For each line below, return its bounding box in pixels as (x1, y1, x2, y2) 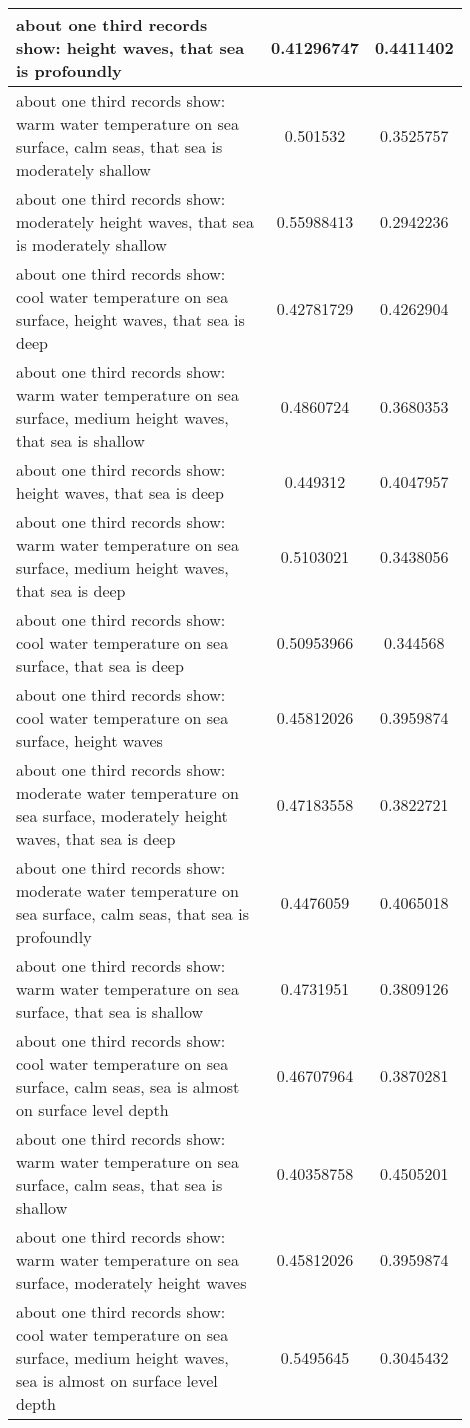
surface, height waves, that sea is (16, 308, 245, 331)
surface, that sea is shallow (16, 1000, 204, 1023)
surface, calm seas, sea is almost (16, 1075, 240, 1098)
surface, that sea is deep (16, 654, 184, 677)
